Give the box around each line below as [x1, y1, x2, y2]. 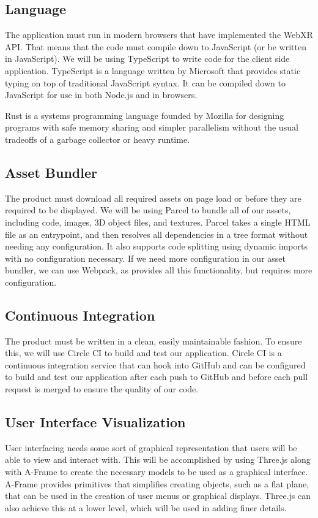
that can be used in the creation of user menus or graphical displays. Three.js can [5, 489, 311, 502]
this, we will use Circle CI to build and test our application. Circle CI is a [5, 346, 282, 359]
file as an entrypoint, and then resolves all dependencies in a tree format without [5, 227, 308, 240]
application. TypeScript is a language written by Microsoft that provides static [5, 64, 301, 77]
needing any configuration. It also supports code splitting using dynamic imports [5, 240, 308, 253]
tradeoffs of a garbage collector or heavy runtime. [5, 132, 190, 145]
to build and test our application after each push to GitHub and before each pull [5, 370, 308, 383]
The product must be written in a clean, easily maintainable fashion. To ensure [5, 334, 302, 347]
